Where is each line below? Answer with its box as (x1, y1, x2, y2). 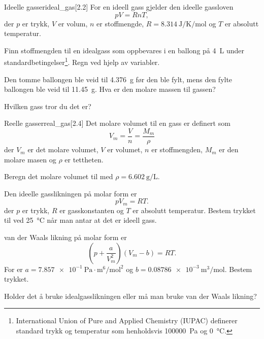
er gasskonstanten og (59, 205, 124, 215)
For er (4, 263, 23, 274)
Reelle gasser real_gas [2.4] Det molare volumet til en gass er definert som (4, 118, 230, 128)
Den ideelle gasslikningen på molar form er (4, 188, 137, 198)
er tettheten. (64, 154, 104, 164)
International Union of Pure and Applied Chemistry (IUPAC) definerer (16, 315, 238, 326)
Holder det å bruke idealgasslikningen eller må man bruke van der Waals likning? (4, 290, 257, 301)
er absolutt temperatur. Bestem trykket (133, 205, 256, 215)
